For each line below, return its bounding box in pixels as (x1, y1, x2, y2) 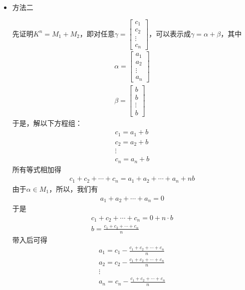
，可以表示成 (149, 28, 191, 38)
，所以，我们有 (49, 183, 98, 194)
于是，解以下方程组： (12, 117, 82, 128)
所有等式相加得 (12, 164, 61, 174)
